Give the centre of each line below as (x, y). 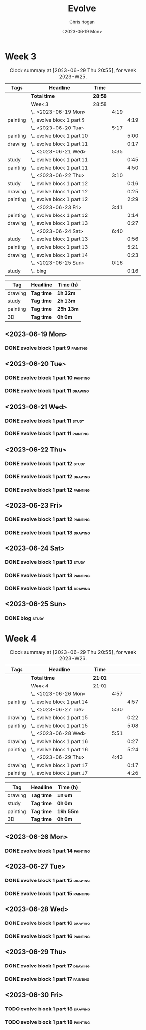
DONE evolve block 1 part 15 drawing (48, 880)
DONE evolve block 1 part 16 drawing (48, 923)
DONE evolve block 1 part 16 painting (48, 936)
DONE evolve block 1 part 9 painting (46, 348)
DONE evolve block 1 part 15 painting (48, 893)
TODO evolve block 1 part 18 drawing (48, 1009)
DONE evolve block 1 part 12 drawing (48, 476)
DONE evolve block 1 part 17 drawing (48, 966)
